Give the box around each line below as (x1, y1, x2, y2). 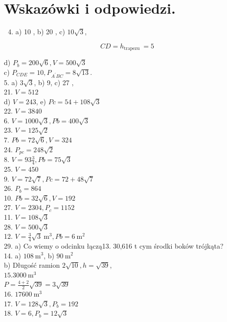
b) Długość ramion (4, 260, 60, 270)
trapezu (124, 46, 140, 51)
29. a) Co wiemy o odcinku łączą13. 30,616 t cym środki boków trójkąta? (4, 240, 224, 251)
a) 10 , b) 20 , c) (15, 26, 65, 37)
